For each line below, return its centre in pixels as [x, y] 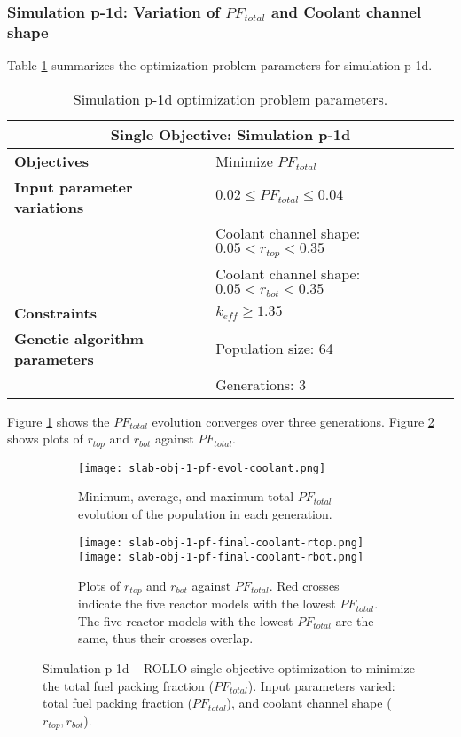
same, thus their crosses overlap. [166, 638]
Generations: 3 [261, 384]
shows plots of [45, 439]
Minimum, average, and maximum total [186, 496]
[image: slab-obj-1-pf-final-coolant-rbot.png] [221, 557]
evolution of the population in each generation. [205, 513]
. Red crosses [304, 585]
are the [355, 620]
